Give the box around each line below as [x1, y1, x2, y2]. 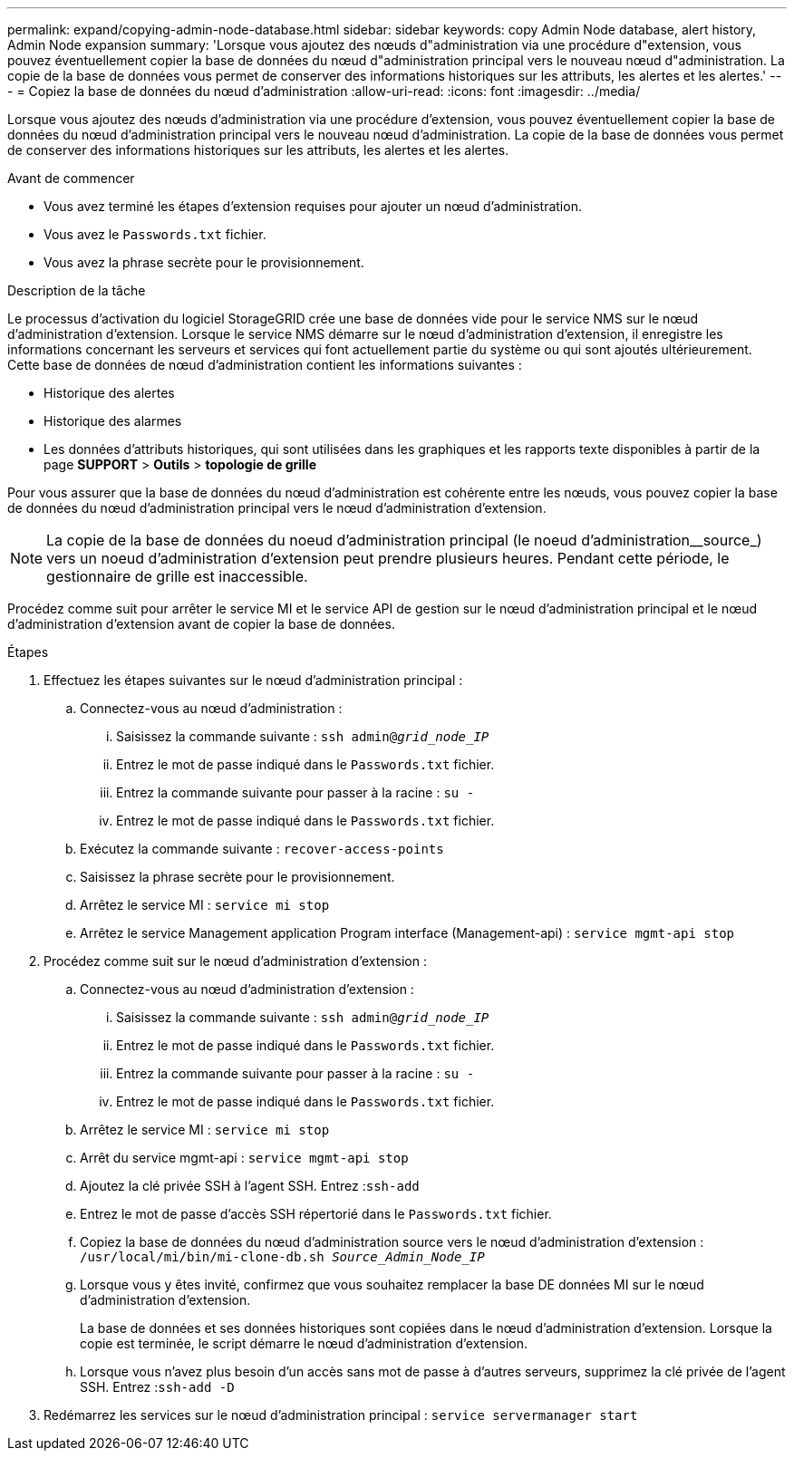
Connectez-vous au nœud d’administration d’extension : [80, 981, 414, 997]
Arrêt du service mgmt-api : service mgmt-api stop [80, 1150, 409, 1165]
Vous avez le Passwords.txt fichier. [44, 227, 266, 242]
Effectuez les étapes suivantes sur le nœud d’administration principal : [44, 672, 463, 688]
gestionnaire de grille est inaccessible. [46, 567, 308, 585]
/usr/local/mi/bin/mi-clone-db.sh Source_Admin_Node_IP [80, 1250, 485, 1264]
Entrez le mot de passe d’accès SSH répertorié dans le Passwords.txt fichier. [80, 1206, 552, 1221]
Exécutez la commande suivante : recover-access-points [80, 841, 444, 856]
